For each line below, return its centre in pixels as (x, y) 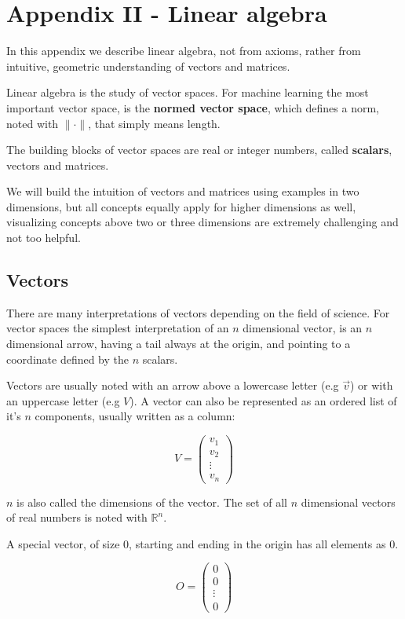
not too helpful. (44, 238)
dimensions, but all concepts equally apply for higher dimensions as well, (181, 206)
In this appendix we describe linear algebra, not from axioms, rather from (184, 51)
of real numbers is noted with (77, 517)
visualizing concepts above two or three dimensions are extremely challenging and (202, 222)
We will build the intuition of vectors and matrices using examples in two (183, 191)
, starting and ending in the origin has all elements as (257, 543)
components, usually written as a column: (135, 416)
